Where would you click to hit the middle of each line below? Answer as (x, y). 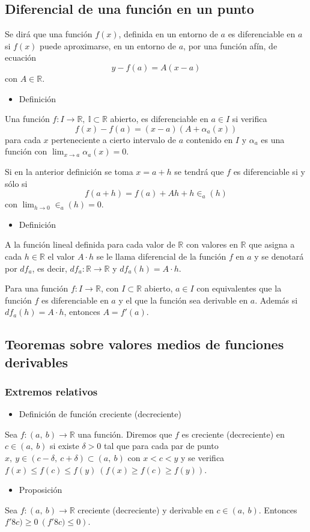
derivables (36, 362)
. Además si (276, 300)
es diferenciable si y (269, 171)
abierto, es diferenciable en (159, 119)
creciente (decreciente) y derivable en (146, 509)
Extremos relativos (51, 391)
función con (26, 151)
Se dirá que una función (49, 34)
